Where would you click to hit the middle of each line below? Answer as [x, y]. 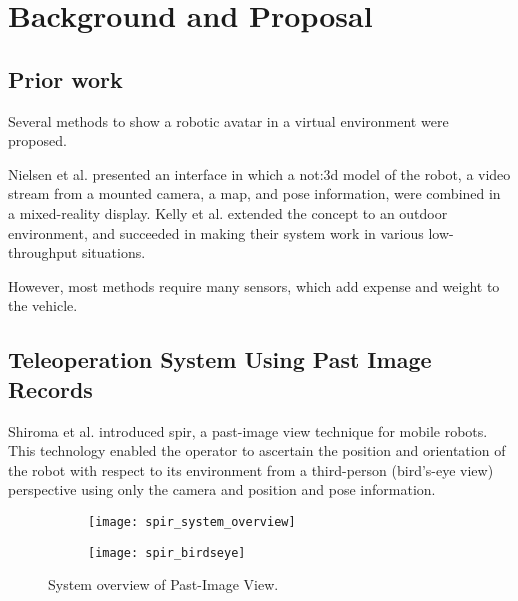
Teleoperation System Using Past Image [220, 359]
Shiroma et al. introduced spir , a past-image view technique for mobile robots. [248, 430]
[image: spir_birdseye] [167, 552]
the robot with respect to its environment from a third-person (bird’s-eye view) [251, 469]
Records [50, 388]
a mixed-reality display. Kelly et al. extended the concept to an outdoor [228, 212]
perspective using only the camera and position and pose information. [222, 489]
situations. [113, 252]
